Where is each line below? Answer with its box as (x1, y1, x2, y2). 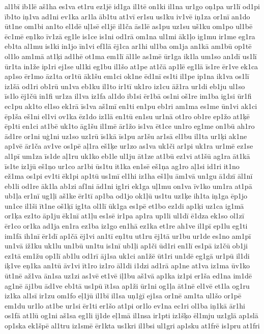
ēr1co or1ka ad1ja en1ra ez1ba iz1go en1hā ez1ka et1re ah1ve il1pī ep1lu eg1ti (5, 220, 248, 231)
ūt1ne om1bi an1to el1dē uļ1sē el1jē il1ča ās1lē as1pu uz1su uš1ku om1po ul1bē (5, 21, 253, 32)
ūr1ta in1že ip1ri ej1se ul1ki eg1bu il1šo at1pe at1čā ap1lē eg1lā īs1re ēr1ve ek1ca (5, 61, 258, 71)
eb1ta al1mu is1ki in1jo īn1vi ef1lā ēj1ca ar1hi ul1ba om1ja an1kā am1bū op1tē (5, 41, 252, 51)
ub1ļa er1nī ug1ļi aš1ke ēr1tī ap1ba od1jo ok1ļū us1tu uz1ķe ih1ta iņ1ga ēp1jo (5, 190, 248, 201)
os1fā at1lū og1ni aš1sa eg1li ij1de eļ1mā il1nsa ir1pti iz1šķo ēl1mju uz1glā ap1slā (5, 310, 258, 321)
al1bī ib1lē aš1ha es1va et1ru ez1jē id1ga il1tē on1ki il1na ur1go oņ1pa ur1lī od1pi (5, 1, 260, 11)
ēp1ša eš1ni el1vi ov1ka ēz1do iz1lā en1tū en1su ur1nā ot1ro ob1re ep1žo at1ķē (5, 110, 250, 121)
